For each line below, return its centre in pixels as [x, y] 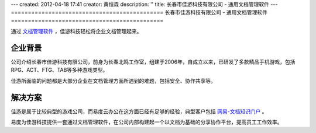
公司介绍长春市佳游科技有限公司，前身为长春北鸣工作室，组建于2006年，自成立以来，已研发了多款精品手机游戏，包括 [153, 62]
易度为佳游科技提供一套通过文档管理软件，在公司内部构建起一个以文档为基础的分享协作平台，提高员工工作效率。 [147, 122]
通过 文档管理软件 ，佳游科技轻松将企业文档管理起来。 [76, 32]
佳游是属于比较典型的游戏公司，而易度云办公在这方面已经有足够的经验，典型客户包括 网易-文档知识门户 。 [139, 111]
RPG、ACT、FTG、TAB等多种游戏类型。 [59, 70]
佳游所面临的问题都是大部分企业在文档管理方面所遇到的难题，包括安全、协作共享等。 [113, 80]
